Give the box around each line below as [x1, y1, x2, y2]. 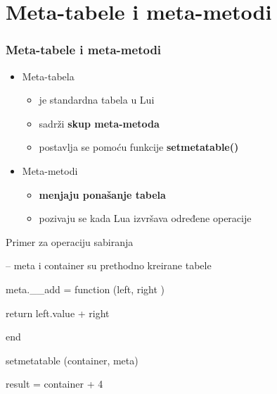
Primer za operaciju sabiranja [6, 234, 134, 249]
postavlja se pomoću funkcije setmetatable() [39, 140, 239, 154]
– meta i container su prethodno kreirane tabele [6, 258, 212, 273]
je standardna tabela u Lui [39, 92, 155, 107]
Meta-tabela [22, 68, 75, 83]
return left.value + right [6, 305, 110, 320]
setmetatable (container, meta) [6, 352, 138, 367]
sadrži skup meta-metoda [39, 116, 160, 130]
